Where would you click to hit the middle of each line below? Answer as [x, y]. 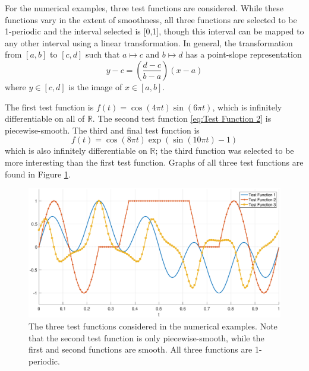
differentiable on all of [45, 118]
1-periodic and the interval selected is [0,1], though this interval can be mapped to [154, 31]
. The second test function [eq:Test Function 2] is [182, 118]
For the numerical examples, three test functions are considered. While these [144, 8]
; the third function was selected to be [225, 150]
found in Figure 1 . [38, 174]
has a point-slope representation [244, 54]
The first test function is [49, 107]
